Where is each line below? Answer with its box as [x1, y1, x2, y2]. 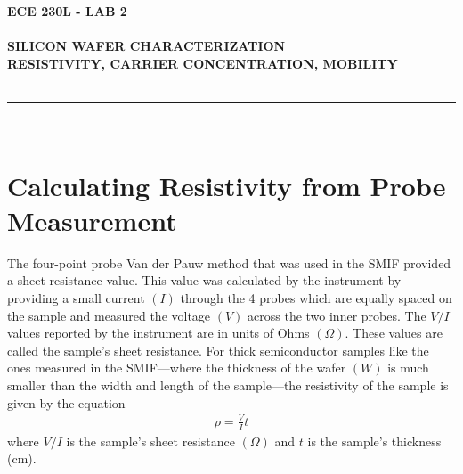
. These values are [345, 323, 443, 342]
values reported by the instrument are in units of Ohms [7, 323, 310, 342]
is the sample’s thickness [307, 431, 442, 450]
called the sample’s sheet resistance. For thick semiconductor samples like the [7, 340, 429, 359]
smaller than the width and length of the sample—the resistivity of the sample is [7, 376, 449, 395]
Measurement [7, 201, 177, 238]
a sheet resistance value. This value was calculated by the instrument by [7, 271, 402, 290]
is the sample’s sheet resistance [66, 431, 235, 450]
